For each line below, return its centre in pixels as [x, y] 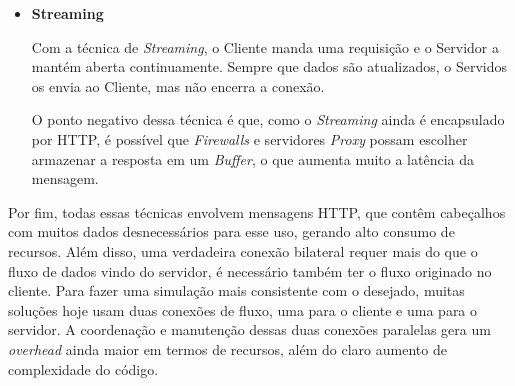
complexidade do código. [83, 368]
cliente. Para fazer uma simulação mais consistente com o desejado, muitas [236, 290]
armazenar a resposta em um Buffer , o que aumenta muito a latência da [253, 158]
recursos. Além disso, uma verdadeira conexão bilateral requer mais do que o [243, 250]
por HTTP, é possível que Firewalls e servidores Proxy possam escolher [249, 138]
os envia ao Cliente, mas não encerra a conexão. [178, 85]
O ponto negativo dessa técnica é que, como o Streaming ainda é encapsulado [268, 119]
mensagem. [65, 178]
